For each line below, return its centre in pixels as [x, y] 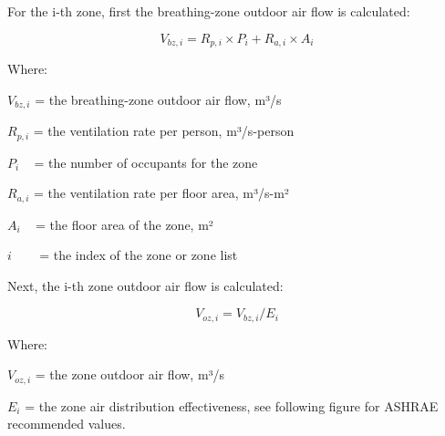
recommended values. [67, 424]
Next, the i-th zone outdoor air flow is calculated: [145, 285]
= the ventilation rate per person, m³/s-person [164, 131]
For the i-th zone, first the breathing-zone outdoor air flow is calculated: [209, 11]
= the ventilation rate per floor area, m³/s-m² [161, 193]
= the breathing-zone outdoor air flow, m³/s [158, 99]
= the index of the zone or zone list [139, 255]
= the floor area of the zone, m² [124, 224]
